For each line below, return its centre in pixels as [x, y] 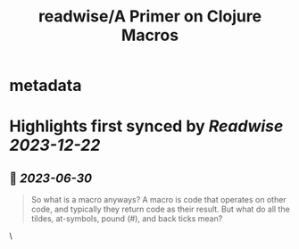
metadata [46, 86]
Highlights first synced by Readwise [146, 126]
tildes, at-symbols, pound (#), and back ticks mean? [127, 219]
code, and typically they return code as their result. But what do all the [160, 209]
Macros [150, 35]
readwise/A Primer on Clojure [150, 17]
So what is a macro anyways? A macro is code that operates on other [159, 200]
